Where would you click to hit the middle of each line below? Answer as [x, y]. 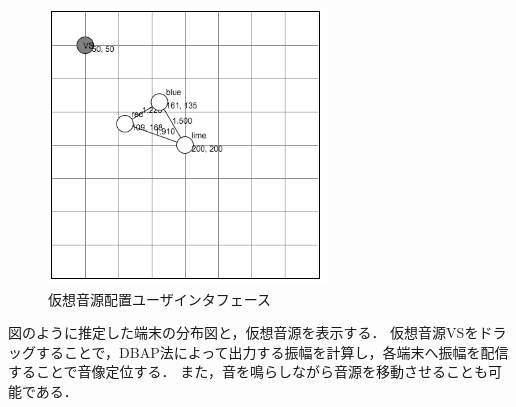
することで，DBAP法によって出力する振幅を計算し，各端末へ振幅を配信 [272, 351]
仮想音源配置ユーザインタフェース [160, 298]
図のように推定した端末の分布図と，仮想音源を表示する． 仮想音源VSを [243, 332]
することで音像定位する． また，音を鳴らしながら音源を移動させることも [248, 371]
